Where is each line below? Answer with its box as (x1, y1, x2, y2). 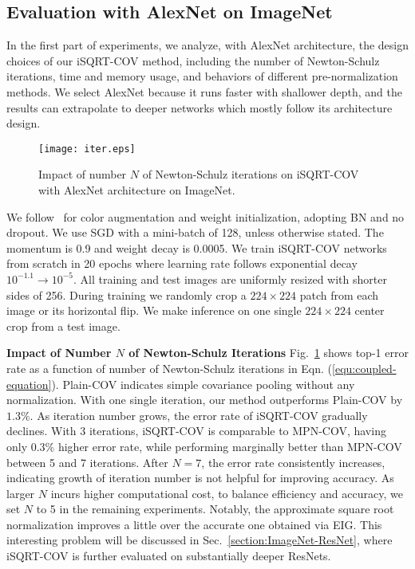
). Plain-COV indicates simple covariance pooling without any (51, 375, 355, 392)
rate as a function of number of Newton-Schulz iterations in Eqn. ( (6, 359, 333, 376)
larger (6, 485, 35, 501)
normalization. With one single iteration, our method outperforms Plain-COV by (6, 391, 403, 408)
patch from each (299, 286, 379, 303)
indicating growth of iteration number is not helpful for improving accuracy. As (6, 469, 394, 486)
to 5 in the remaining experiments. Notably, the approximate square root (36, 500, 394, 517)
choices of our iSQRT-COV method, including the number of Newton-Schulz (6, 52, 380, 69)
